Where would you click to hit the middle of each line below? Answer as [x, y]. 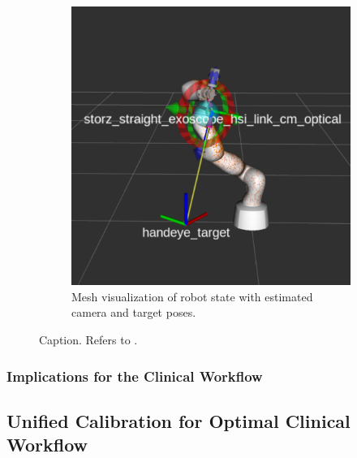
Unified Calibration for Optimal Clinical [178, 420]
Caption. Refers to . [88, 340]
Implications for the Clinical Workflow [135, 376]
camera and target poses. [134, 312]
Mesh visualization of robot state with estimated [192, 296]
